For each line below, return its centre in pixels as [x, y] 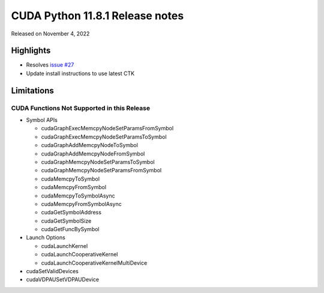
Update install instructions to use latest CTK [80, 73]
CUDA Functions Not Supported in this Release [80, 108]
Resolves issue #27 [50, 65]
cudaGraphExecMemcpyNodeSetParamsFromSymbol [107, 128]
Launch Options [46, 238]
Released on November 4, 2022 [50, 34]
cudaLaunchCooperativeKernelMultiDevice [94, 263]
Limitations [32, 90]
